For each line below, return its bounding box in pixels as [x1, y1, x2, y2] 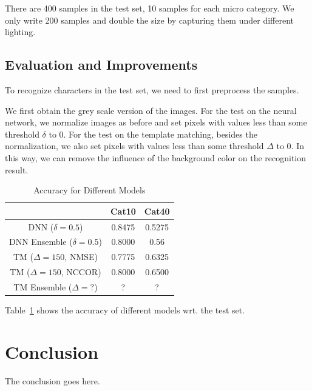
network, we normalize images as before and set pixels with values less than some [5, 116, 307, 129]
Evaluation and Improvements [5, 55, 198, 74]
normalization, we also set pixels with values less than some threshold [5, 139, 264, 152]
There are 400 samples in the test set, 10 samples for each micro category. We [5, 2, 294, 14]
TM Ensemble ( [13, 280, 72, 293]
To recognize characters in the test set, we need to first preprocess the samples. [5, 83, 299, 96]
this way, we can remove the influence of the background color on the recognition [5, 151, 307, 164]
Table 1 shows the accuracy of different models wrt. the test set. [5, 304, 245, 316]
